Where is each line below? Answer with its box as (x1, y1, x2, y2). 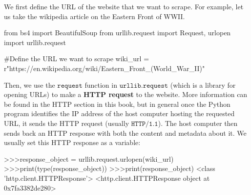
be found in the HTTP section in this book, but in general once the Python (4, 98, 230, 109)
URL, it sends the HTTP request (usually (4, 118, 129, 128)
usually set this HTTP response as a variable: (4, 137, 141, 147)
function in (84, 79, 117, 90)
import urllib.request (4, 37, 66, 47)
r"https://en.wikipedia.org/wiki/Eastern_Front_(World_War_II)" (4, 63, 205, 73)
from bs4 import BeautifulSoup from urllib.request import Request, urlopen (4, 27, 231, 38)
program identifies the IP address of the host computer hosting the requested (4, 108, 235, 119)
